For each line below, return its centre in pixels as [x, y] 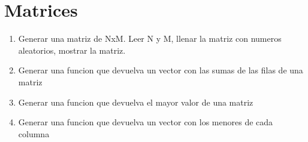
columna [34, 133]
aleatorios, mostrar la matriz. [72, 50]
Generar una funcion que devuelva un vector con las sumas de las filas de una [161, 70]
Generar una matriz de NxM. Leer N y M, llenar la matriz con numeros [150, 38]
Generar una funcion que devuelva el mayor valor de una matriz [136, 102]
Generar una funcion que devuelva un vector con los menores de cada [146, 122]
